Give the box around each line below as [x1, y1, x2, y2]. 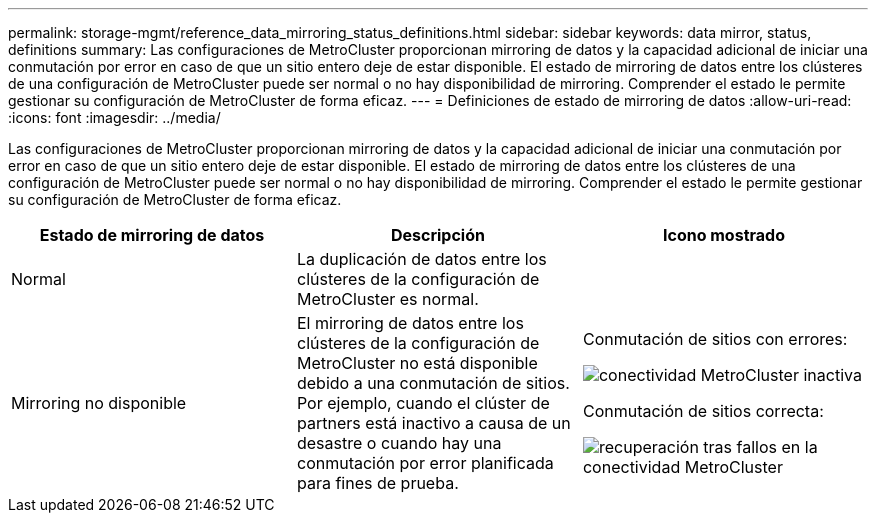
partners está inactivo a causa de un [296, 413, 571, 433]
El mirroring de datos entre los [296, 313, 524, 333]
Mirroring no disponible [11, 393, 187, 413]
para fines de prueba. [296, 473, 459, 493]
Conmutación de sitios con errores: [582, 329, 848, 349]
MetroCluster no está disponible [296, 353, 538, 373]
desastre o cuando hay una [296, 433, 502, 453]
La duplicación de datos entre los [296, 249, 547, 269]
